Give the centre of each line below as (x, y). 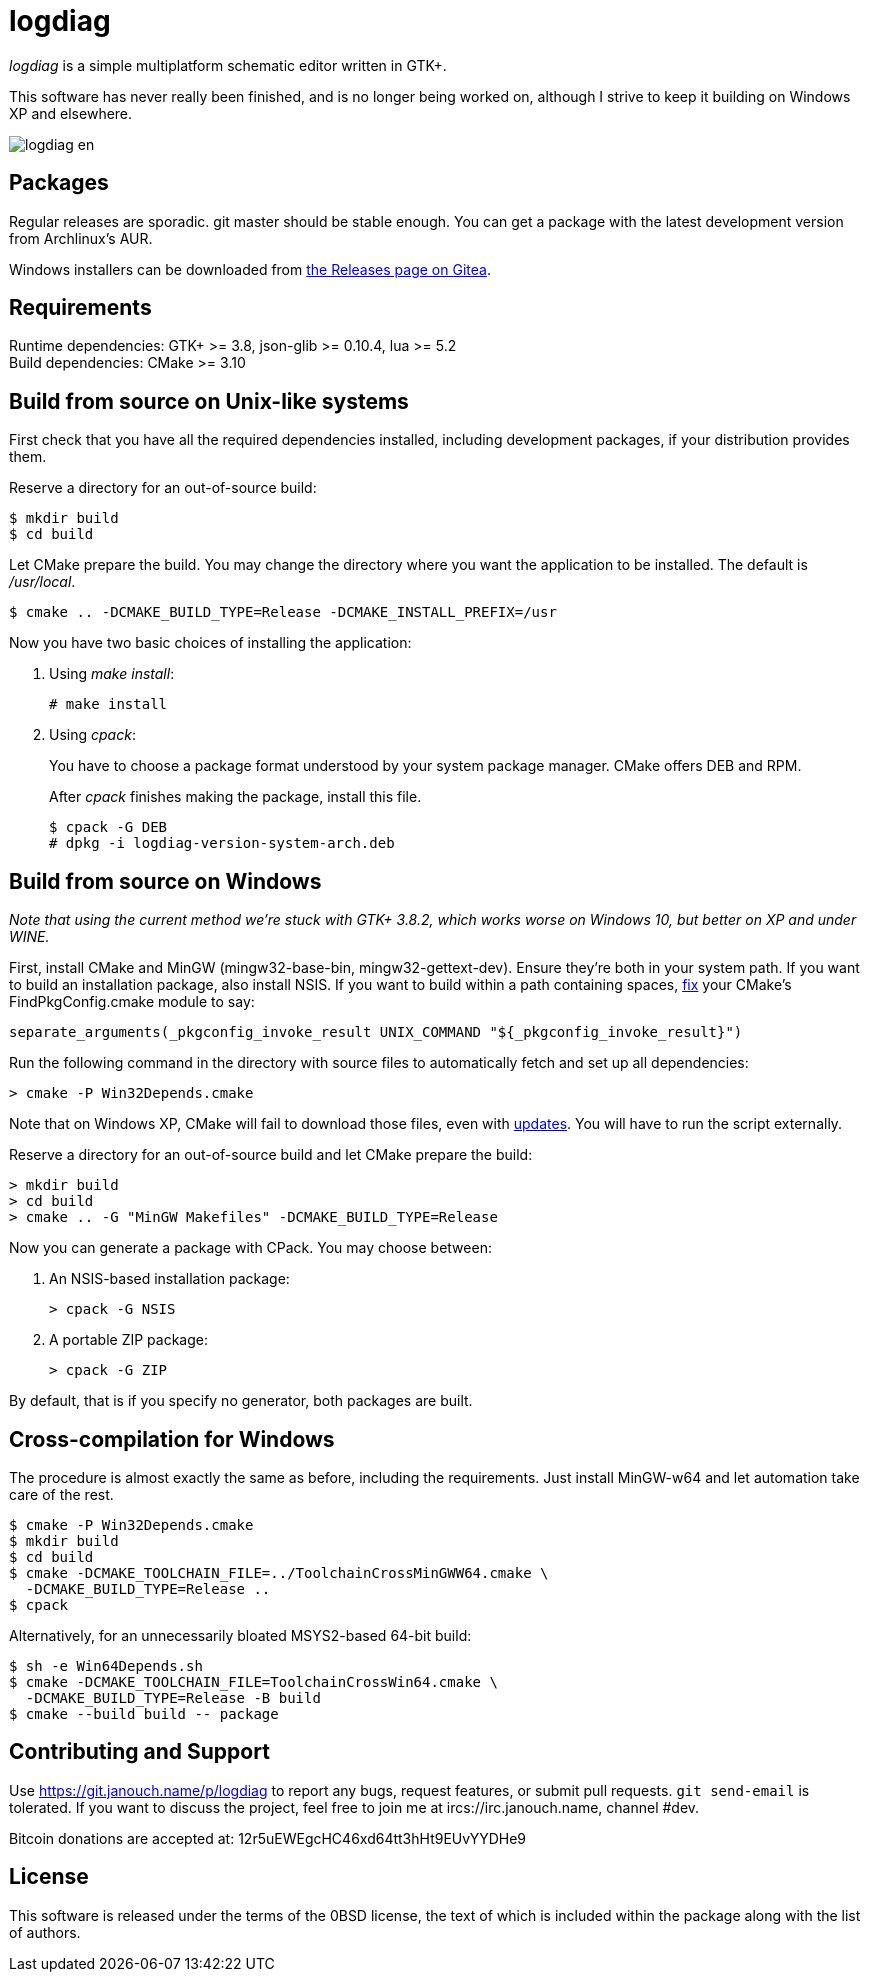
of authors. (45, 1932)
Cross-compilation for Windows (172, 1439)
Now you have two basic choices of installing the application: (210, 643)
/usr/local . (42, 582)
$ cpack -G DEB (108, 827)
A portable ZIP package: (128, 1340)
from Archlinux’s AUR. (81, 238)
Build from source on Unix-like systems (209, 401)
